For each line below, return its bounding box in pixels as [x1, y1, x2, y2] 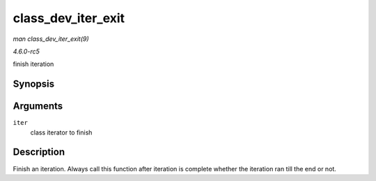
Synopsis [13, 78, 55, 90]
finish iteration [13, 60, 54, 69]
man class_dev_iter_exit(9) [13, 35, 90, 43]
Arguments [13, 101, 63, 112]
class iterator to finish [30, 128, 93, 137]
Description [13, 146, 65, 158]
